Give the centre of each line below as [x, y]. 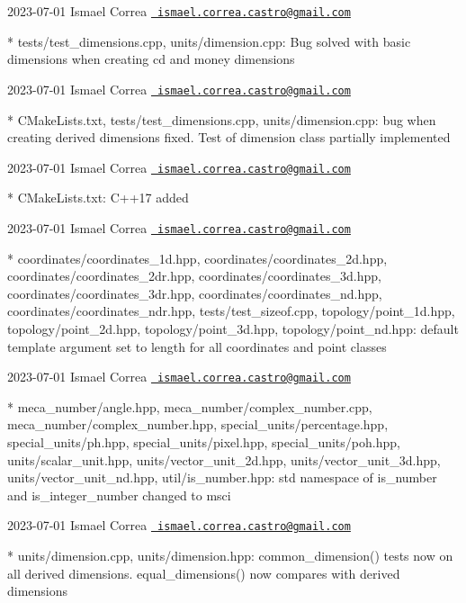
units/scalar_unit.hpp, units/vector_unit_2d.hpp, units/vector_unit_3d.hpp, [224, 459]
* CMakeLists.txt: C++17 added [98, 198]
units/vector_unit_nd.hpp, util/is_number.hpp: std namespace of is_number [222, 477]
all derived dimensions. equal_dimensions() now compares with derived [204, 573]
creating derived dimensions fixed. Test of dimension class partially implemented [229, 137]
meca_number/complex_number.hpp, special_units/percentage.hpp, [198, 424]
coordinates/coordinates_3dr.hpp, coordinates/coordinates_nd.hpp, [195, 293]
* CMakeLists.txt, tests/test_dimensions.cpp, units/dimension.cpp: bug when [222, 119]
